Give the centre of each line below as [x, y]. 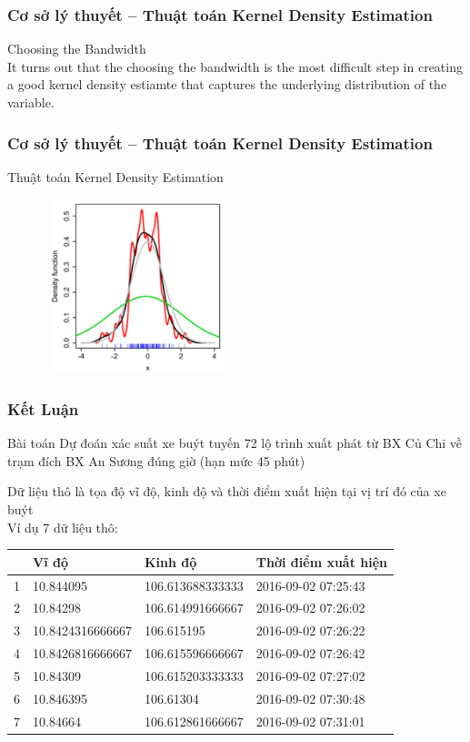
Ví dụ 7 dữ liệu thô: [63, 527]
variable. [31, 102]
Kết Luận [43, 408]
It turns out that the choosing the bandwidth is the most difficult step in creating [235, 66]
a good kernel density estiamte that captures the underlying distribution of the [227, 84]
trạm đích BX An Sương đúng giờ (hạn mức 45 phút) [156, 460]
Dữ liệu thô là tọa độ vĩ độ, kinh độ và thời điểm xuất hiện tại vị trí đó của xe [227, 491]
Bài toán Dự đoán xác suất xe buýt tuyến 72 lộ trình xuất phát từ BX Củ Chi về [235, 443]
